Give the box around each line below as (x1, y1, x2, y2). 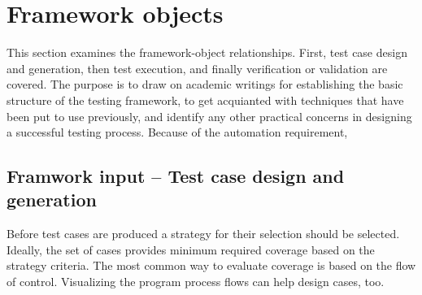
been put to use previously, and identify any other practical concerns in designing (7, 107, 412, 124)
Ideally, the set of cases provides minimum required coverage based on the (7, 241, 375, 258)
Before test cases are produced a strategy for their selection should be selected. (7, 225, 400, 242)
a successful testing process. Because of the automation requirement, (7, 124, 348, 141)
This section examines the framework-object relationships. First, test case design (7, 44, 407, 61)
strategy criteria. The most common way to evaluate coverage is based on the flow (7, 257, 416, 274)
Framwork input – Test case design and (7, 163, 345, 189)
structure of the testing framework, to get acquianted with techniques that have (7, 91, 404, 108)
